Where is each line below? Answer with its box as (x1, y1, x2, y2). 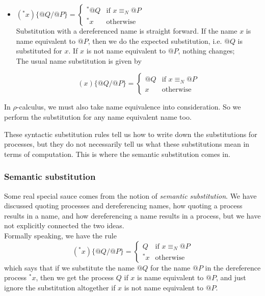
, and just (216, 272, 246, 283)
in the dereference (205, 262, 261, 273)
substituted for (16, 45, 62, 56)
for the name (150, 262, 191, 273)
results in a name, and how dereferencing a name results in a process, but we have (4, 210, 261, 221)
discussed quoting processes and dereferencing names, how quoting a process (4, 200, 243, 211)
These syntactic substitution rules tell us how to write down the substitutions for (4, 128, 257, 139)
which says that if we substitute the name (4, 262, 135, 273)
